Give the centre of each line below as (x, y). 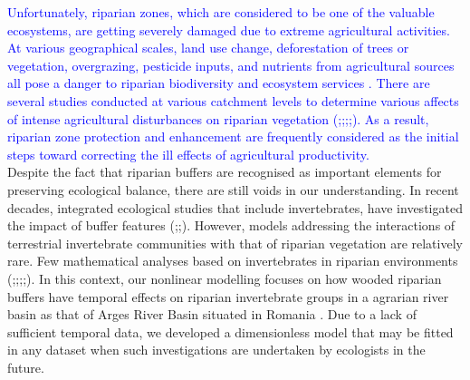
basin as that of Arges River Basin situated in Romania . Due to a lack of (212, 314)
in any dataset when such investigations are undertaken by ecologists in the (216, 350)
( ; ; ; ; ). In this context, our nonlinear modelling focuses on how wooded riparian (225, 278)
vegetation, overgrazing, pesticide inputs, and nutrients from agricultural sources (231, 65)
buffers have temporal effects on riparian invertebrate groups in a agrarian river (228, 296)
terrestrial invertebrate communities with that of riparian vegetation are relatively (235, 243)
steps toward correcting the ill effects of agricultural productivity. (188, 154)
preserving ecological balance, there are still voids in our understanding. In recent (233, 189)
